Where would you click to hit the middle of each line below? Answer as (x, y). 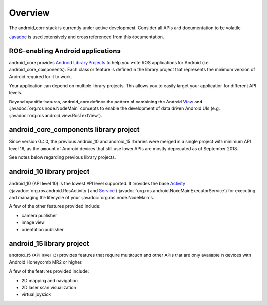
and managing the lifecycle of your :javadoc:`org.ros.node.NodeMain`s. (82, 197)
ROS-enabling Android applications (65, 51)
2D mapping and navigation (49, 280)
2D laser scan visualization (49, 287)
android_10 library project (49, 172)
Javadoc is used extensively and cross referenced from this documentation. (87, 37)
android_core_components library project (74, 129)
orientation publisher (43, 229)
